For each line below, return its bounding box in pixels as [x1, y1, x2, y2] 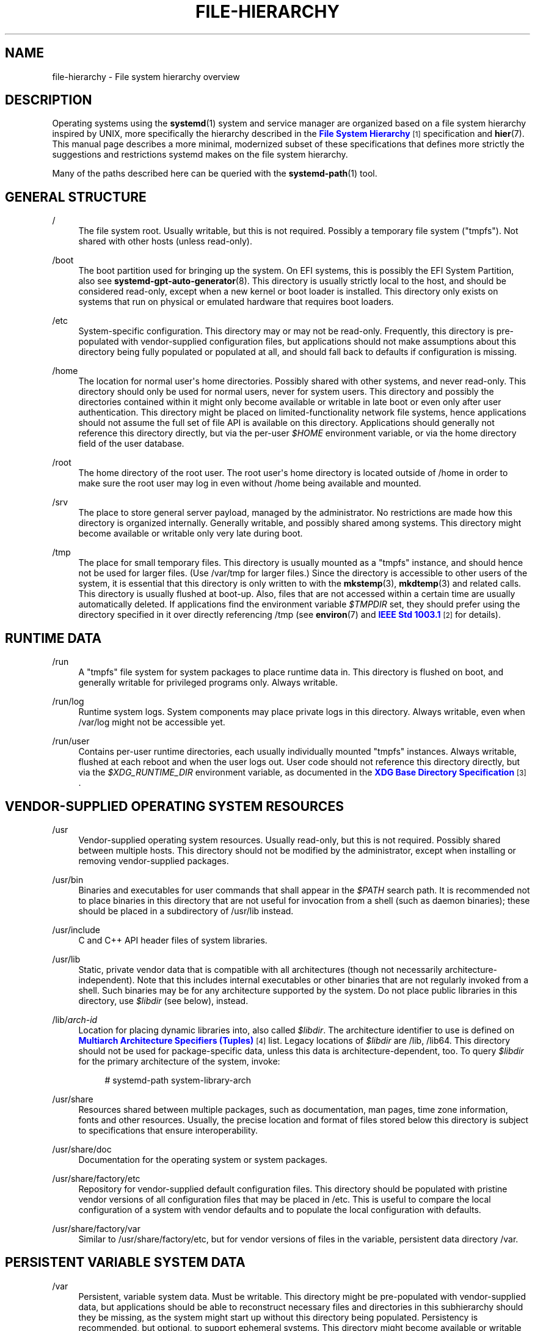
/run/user [52, 736, 90, 747]
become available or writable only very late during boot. [78, 528, 303, 539]
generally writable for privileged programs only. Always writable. [78, 677, 338, 688]
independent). [78, 974, 135, 985]
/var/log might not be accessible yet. [78, 717, 225, 728]
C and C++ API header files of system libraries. [78, 934, 267, 945]
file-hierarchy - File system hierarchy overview [52, 71, 240, 82]
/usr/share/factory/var [52, 1223, 140, 1234]
